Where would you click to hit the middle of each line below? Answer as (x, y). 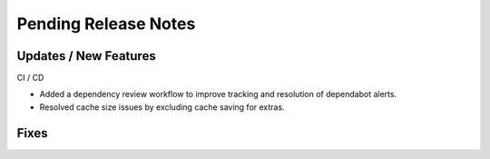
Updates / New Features (86, 56)
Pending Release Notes (106, 24)
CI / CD (30, 78)
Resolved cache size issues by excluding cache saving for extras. (162, 107)
